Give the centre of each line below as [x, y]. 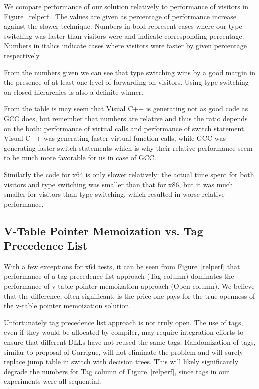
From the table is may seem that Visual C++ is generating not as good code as [126, 109]
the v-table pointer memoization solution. [68, 305]
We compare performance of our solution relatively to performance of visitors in [126, 6]
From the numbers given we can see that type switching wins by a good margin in [130, 72]
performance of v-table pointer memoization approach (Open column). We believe [129, 286]
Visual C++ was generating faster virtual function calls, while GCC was [115, 138]
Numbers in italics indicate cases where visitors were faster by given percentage [126, 46]
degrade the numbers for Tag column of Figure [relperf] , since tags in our [117, 371]
